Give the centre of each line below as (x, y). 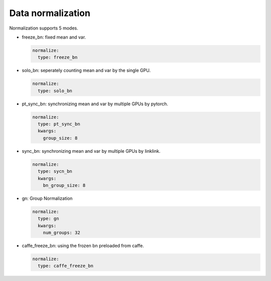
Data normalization (50, 13)
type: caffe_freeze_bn (66, 266)
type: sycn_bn (55, 171)
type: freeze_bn (58, 57)
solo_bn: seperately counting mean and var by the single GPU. (86, 71)
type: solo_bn (55, 91)
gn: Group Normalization (47, 198)
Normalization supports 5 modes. (44, 28)
